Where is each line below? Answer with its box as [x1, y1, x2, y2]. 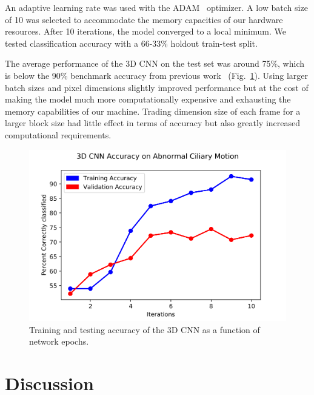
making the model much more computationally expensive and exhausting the [5, 93, 291, 106]
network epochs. [29, 335, 89, 348]
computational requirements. [5, 128, 112, 141]
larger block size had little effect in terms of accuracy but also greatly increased [5, 116, 300, 129]
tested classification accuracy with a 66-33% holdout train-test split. [5, 36, 258, 49]
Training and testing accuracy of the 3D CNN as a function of [29, 323, 260, 336]
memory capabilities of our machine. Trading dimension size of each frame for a [5, 104, 301, 117]
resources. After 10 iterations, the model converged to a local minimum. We [5, 25, 286, 38]
